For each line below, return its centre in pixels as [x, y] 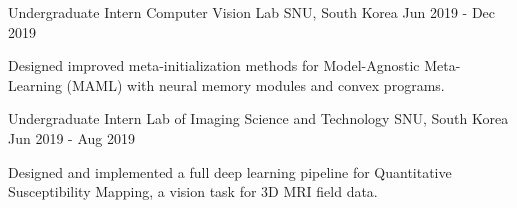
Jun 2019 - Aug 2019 [71, 137]
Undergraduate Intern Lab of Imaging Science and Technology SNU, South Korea [258, 118]
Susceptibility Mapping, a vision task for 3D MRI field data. [193, 191]
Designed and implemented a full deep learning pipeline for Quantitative [230, 171]
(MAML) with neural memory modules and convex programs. [255, 84]
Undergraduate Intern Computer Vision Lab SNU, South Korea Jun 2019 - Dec [252, 12]
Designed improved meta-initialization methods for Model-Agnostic [214, 65]
